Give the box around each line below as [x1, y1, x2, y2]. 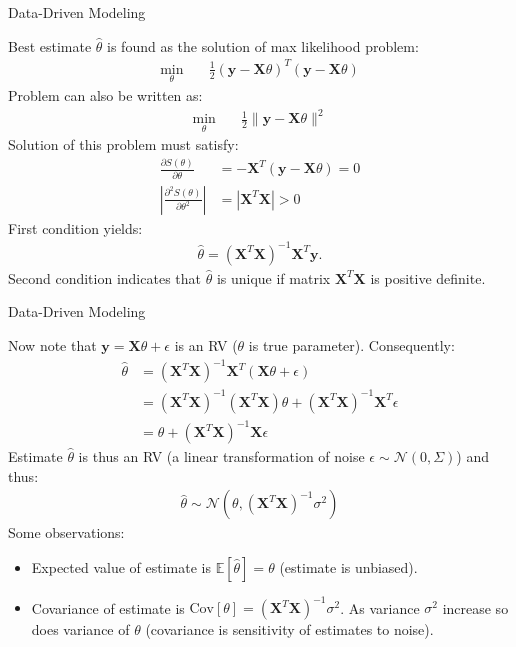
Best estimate [8, 35, 92, 56]
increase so [442, 597, 509, 618]
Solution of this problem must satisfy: [8, 134, 239, 155]
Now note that [8, 334, 97, 355]
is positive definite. [370, 267, 486, 288]
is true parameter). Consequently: [248, 334, 455, 355]
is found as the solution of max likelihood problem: [107, 35, 419, 56]
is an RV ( [174, 334, 238, 355]
